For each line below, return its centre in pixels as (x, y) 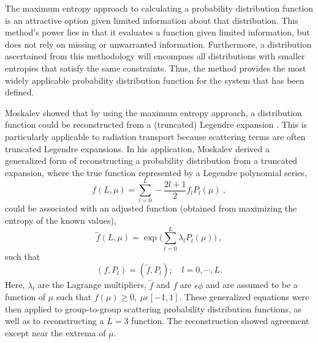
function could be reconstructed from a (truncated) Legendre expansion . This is (156, 124)
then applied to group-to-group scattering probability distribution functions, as (153, 308)
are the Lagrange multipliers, (92, 285)
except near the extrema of (55, 332)
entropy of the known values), (61, 220)
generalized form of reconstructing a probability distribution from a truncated (151, 160)
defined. (20, 92)
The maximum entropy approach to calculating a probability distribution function (159, 8)
